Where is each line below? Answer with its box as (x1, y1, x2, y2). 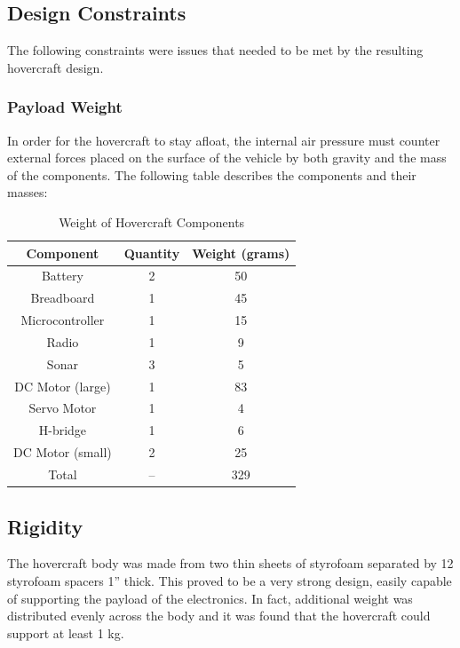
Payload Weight (7, 96, 123, 118)
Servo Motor (28, 399, 97, 417)
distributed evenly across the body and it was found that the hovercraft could (7, 606, 431, 625)
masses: (7, 183, 48, 202)
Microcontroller (20, 311, 105, 329)
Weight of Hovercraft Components (59, 212, 245, 231)
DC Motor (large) (14, 376, 111, 395)
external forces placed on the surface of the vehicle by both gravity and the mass (7, 148, 447, 167)
